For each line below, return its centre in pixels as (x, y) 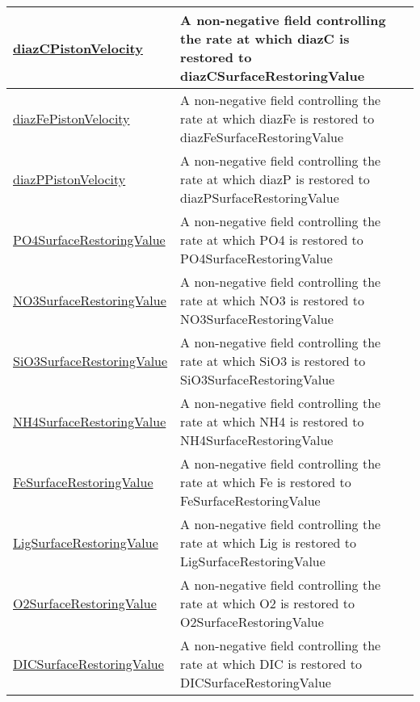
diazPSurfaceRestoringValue (260, 198)
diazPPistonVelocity (69, 179)
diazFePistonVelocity (71, 118)
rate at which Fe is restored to (266, 482)
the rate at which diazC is (265, 38)
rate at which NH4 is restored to (272, 421)
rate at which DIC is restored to (271, 664)
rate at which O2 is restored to (267, 603)
